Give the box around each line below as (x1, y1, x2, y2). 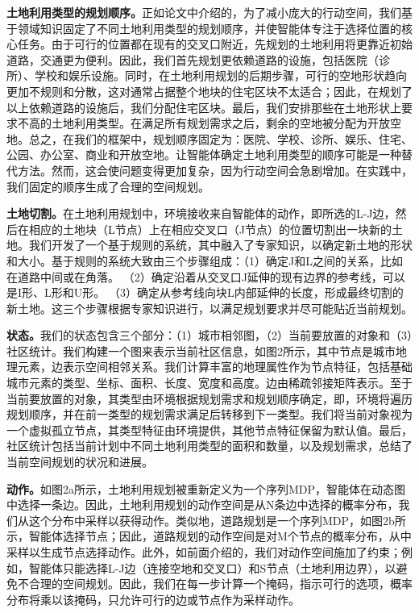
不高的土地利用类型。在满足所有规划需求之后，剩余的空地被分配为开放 (17, 115, 390, 131)
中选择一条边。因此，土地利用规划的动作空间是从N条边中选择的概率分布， (6, 496, 399, 513)
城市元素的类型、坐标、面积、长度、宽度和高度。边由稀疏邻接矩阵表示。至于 (6, 374, 413, 391)
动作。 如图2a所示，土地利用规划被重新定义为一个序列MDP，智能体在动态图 (6, 480, 406, 497)
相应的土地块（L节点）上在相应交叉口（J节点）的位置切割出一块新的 (28, 220, 392, 237)
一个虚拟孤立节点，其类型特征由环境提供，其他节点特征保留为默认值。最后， (6, 421, 413, 438)
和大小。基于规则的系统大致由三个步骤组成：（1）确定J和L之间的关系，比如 (6, 252, 403, 269)
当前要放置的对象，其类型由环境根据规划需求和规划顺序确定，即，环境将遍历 (6, 390, 413, 407)
